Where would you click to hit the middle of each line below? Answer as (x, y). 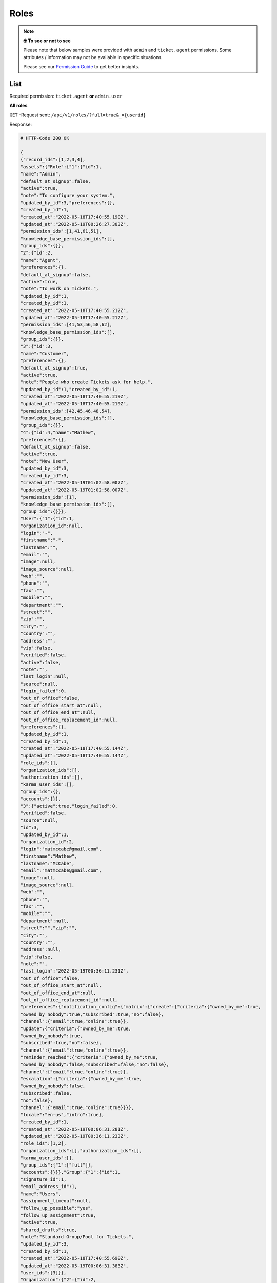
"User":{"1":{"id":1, (47, 519)
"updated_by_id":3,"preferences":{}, (68, 202)
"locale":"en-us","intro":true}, (62, 1115)
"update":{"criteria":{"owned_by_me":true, (76, 1028)
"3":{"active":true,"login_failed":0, (69, 806)
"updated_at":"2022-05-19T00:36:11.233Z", (74, 1136)
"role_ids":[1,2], (43, 1143)
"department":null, (45, 921)
